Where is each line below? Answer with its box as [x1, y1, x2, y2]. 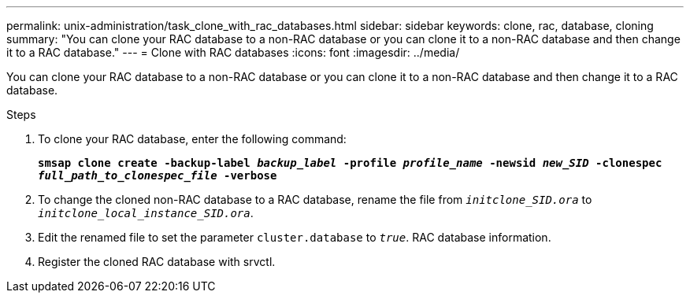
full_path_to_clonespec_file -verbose [38, 169, 277, 182]
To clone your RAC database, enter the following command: [38, 132, 347, 146]
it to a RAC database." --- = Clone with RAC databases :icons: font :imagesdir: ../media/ [6, 46, 460, 59]
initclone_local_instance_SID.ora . [38, 206, 254, 220]
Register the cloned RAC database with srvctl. [38, 255, 276, 268]
